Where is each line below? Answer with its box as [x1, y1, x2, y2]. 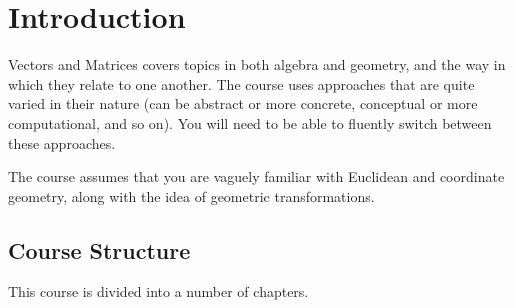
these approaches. [8, 132, 116, 153]
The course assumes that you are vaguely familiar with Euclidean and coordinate [8, 166, 505, 187]
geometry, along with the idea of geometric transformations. [8, 185, 375, 206]
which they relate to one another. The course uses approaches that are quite [8, 73, 475, 94]
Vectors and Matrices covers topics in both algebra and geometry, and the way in [8, 54, 506, 75]
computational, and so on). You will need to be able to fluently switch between [8, 112, 492, 133]
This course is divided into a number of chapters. [8, 281, 309, 302]
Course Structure [8, 234, 191, 265]
